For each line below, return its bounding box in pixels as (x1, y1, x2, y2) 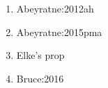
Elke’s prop (16, 48, 65, 62)
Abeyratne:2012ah (16, 1, 94, 15)
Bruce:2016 (16, 71, 64, 85)
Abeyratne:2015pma (16, 24, 102, 39)
